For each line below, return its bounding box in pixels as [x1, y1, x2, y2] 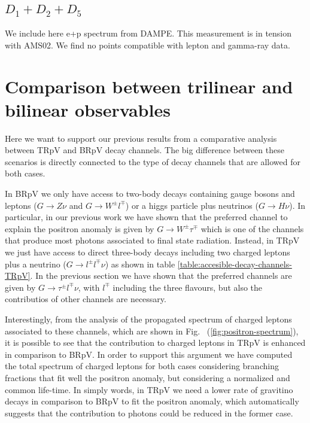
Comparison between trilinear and [5, 74, 293, 98]
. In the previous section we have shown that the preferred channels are [30, 269, 292, 282]
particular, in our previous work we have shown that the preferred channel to [5, 211, 288, 223]
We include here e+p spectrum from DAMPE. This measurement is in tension [5, 27, 292, 39]
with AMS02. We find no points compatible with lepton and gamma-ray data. [5, 38, 290, 51]
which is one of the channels [200, 222, 304, 235]
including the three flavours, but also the [113, 281, 263, 293]
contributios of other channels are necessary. [5, 293, 166, 305]
